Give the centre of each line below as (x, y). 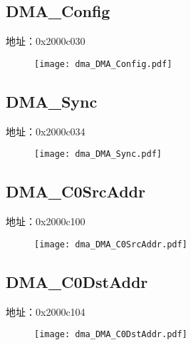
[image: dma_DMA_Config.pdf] (103, 64)
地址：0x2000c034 (46, 131)
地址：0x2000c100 (46, 221)
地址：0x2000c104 (46, 311)
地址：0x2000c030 (46, 41)
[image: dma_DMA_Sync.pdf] (98, 154)
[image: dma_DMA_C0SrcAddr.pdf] (111, 244)
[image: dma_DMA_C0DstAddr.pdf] (111, 335)
